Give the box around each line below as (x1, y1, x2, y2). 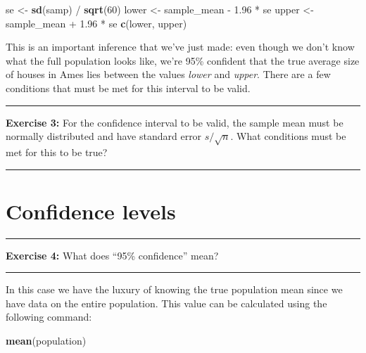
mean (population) (6, 333, 87, 348)
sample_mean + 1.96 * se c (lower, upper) (6, 15, 187, 30)
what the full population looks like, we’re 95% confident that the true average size (6, 53, 360, 68)
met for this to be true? (6, 144, 108, 159)
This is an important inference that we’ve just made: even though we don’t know (6, 39, 355, 54)
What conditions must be (236, 129, 346, 143)
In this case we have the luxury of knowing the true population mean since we (6, 282, 343, 297)
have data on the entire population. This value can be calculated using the (6, 295, 327, 310)
